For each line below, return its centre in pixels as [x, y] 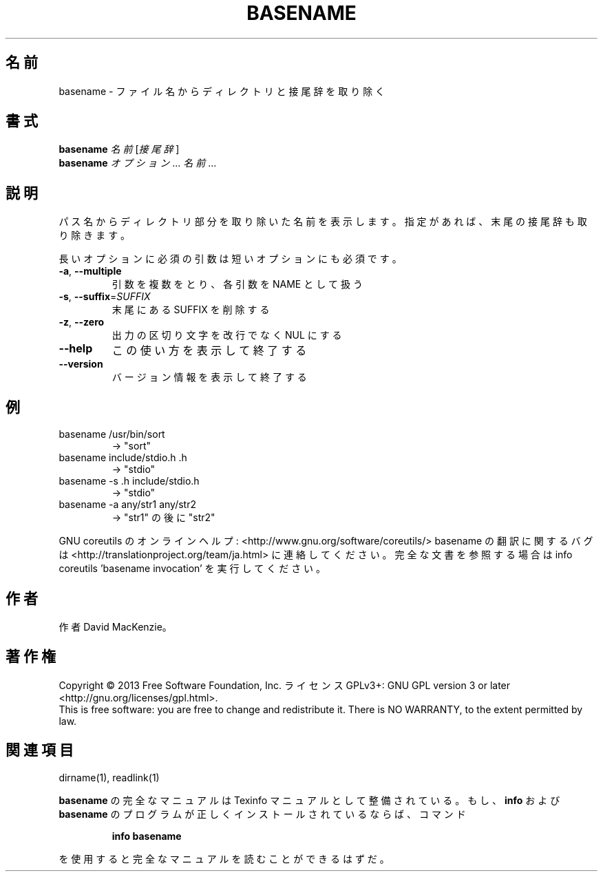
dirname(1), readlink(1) [109, 777]
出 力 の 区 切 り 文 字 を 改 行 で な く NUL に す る [227, 335]
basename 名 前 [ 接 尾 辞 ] [119, 149]
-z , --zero [82, 322]
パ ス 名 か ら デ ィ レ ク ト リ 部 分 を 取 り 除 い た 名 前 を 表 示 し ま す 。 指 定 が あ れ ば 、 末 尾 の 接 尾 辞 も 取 [323, 222]
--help [76, 349]
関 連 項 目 [40, 750]
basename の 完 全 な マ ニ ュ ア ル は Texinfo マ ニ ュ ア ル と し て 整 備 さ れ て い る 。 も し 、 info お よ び [309, 800]
